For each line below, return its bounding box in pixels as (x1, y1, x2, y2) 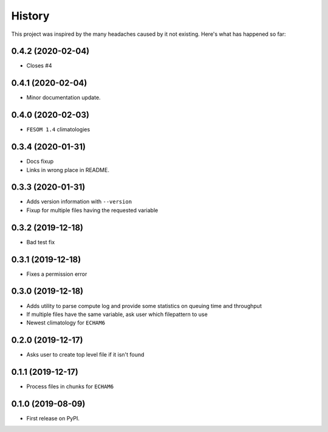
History (11, 9, 50, 22)
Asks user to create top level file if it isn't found (26, 351, 145, 358)
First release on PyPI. (26, 415, 80, 422)
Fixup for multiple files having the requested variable (26, 207, 159, 214)
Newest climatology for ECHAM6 (26, 319, 106, 326)
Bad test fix (26, 238, 55, 245)
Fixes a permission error (26, 270, 87, 278)
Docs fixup (26, 158, 54, 165)
